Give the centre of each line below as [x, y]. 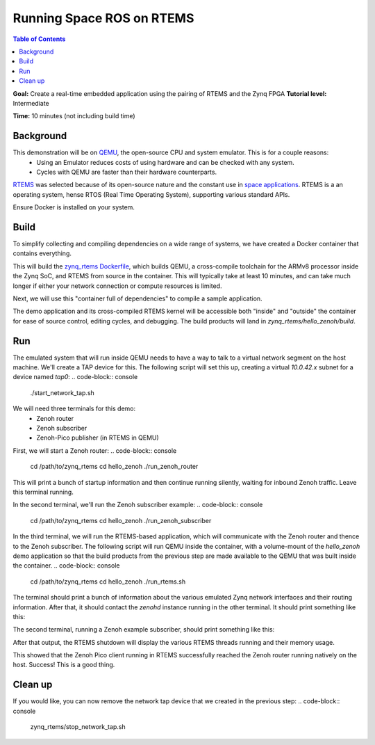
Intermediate [31, 103]
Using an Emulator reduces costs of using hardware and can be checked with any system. [165, 162]
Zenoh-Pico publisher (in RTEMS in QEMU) [98, 438]
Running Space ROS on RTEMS [103, 18]
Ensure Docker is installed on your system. [74, 207]
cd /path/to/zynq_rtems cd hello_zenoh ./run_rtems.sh [108, 582]
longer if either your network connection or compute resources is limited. [117, 286]
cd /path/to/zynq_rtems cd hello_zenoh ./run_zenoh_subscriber [121, 520]
